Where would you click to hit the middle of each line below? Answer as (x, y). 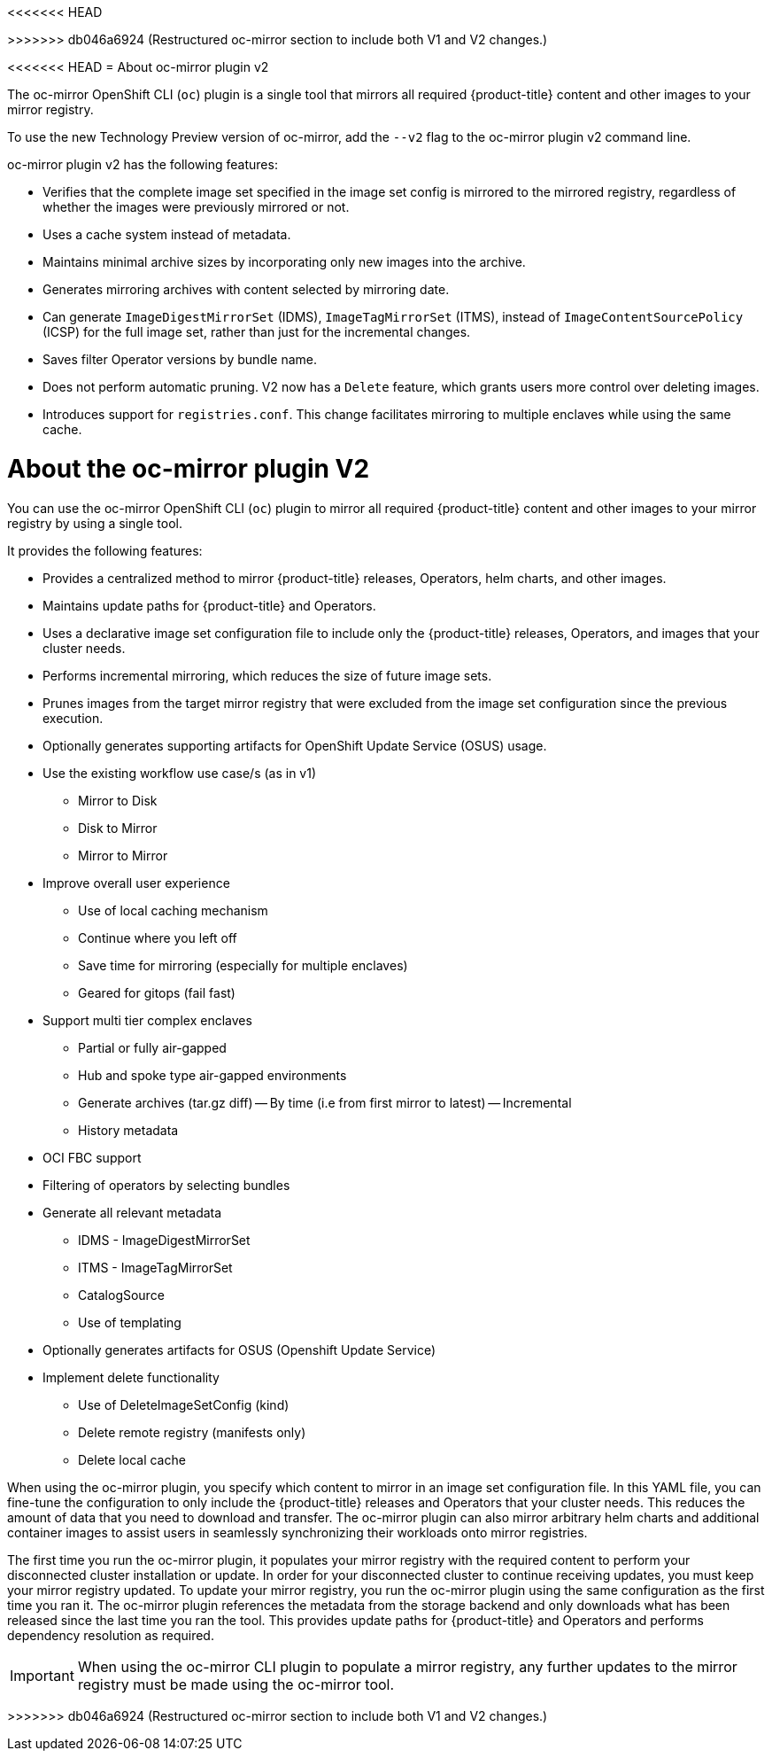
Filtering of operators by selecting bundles (166, 1185)
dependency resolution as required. (111, 1635)
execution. (73, 718)
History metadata (128, 1130)
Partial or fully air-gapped (152, 1047)
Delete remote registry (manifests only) (192, 1432)
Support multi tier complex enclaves (147, 1020)
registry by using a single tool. (95, 523)
